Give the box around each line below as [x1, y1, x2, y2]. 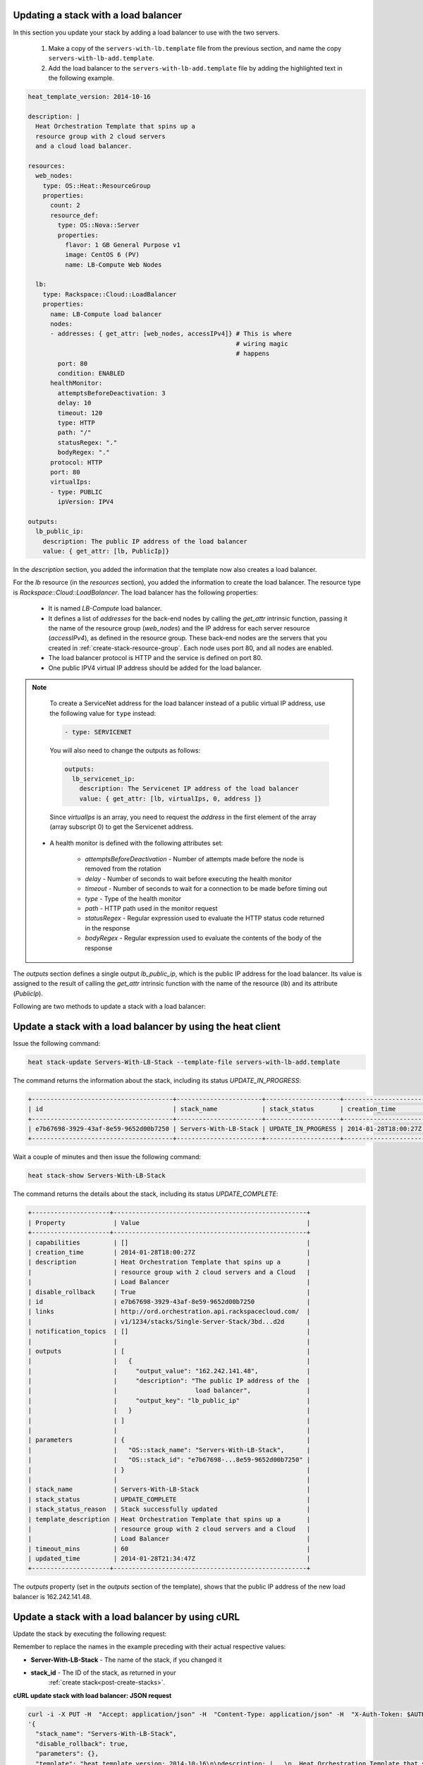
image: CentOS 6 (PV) [64, 251, 140, 259]
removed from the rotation [85, 865, 161, 873]
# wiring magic [235, 340, 288, 347]
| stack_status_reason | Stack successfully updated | [27, 1505, 311, 1514]
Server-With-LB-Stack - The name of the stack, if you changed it [30, 1656, 222, 1664]
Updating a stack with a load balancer [13, 9, 183, 21]
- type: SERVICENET [64, 728, 132, 736]
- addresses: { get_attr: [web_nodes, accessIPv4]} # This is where [50, 330, 293, 338]
